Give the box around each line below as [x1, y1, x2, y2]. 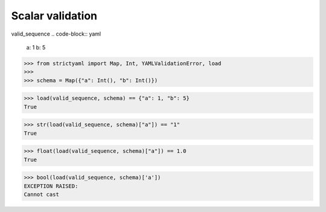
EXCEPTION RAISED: [24, 182, 78, 190]
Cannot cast [24, 191, 60, 198]
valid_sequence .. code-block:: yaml [11, 30, 101, 37]
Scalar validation [11, 9, 98, 22]
